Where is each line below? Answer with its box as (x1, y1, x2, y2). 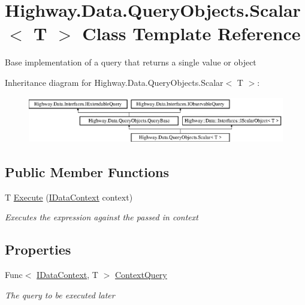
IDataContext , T (37, 268, 98, 281)
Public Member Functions (5, 162, 169, 181)
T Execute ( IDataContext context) (5, 190, 133, 203)
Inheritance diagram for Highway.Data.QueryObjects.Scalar (5, 76, 224, 88)
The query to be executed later (5, 288, 115, 301)
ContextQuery (114, 268, 167, 281)
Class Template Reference (82, 21, 301, 46)
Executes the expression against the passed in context (5, 211, 198, 223)
